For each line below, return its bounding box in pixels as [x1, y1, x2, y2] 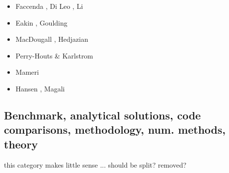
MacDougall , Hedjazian [15, 34, 89, 44]
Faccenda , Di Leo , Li [15, 1, 83, 11]
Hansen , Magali [15, 83, 65, 93]
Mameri [15, 67, 39, 77]
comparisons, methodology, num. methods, [4, 122, 226, 137]
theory [4, 136, 38, 151]
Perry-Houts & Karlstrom [15, 50, 94, 60]
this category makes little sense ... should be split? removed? [4, 159, 187, 170]
